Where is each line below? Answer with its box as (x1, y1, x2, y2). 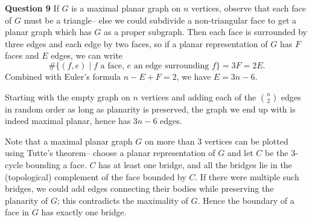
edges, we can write (51, 49, 123, 62)
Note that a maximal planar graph (5, 134, 133, 147)
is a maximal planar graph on (71, 2, 181, 14)
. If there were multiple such (195, 170, 299, 183)
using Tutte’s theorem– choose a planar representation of (5, 146, 215, 159)
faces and (5, 49, 39, 62)
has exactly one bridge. (41, 206, 127, 218)
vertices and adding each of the (141, 90, 256, 103)
